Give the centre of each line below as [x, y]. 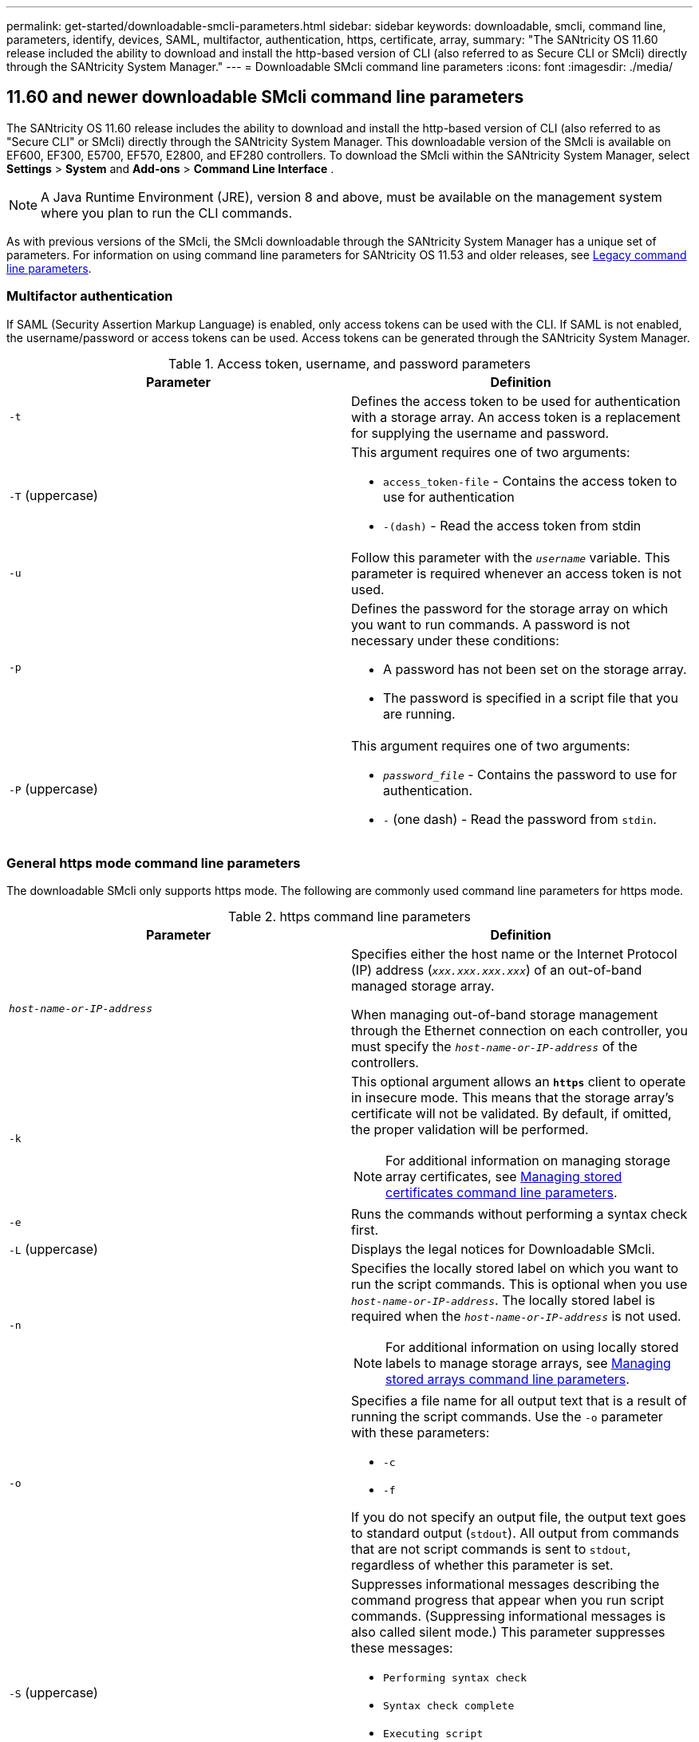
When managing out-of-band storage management [505, 1015]
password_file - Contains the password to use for [530, 774]
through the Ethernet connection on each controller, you [519, 1031]
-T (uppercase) [53, 495]
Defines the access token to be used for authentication [516, 401]
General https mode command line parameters [154, 863]
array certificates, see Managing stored [504, 1177]
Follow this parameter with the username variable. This [511, 557]
